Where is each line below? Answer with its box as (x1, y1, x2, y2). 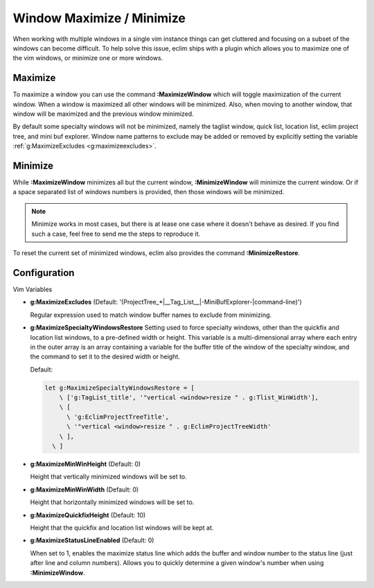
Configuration (12, 267, 75, 279)
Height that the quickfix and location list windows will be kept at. (30, 524, 214, 532)
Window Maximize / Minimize (12, 10, 186, 26)
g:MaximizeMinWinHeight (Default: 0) (30, 460, 141, 468)
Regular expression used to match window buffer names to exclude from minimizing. (30, 311, 272, 319)
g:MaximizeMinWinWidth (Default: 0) (30, 485, 139, 494)
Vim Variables (12, 285, 53, 293)
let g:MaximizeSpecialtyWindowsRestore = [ (44, 383, 195, 392)
